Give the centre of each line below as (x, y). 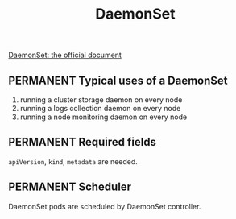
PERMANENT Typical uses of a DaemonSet (118, 80)
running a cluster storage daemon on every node (101, 100)
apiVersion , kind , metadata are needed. (73, 161)
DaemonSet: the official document (65, 55)
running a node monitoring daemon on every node (104, 117)
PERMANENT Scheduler (70, 187)
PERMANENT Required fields (83, 142)
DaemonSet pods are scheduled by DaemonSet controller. (105, 206)
